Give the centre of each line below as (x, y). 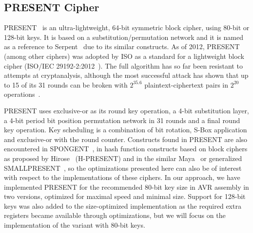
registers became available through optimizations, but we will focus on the (115, 215)
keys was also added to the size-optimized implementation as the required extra (123, 206)
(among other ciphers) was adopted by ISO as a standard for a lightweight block (124, 56)
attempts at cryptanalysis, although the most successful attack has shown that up (126, 75)
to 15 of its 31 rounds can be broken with (66, 84)
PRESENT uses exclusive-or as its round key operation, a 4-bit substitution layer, (126, 110)
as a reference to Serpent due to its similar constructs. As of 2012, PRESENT (122, 46)
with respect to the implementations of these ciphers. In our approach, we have (122, 177)
